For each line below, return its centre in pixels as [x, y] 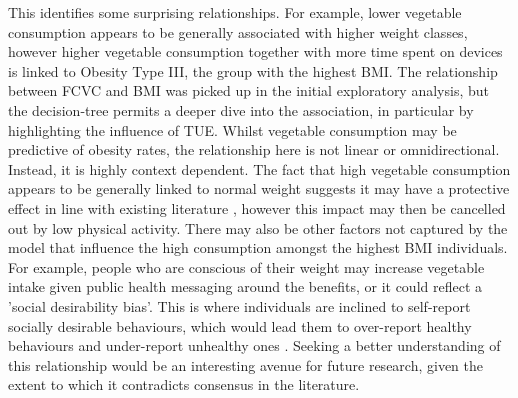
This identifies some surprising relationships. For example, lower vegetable [235, 12]
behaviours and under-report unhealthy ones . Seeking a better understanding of [254, 345]
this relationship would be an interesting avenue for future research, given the [246, 364]
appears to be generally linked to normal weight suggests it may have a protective [259, 188]
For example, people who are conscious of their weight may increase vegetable [246, 266]
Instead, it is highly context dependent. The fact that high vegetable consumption [259, 168]
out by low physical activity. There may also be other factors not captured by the [258, 227]
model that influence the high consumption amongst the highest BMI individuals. [258, 247]
